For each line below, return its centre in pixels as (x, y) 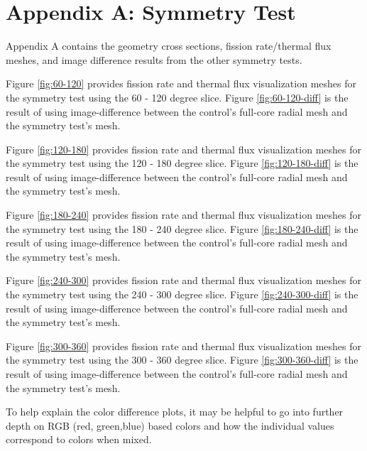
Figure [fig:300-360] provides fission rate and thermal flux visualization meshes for (183, 346)
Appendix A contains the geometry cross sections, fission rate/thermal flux (169, 46)
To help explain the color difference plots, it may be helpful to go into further (175, 412)
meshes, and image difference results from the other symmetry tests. (154, 59)
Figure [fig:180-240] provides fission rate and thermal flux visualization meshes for (183, 215)
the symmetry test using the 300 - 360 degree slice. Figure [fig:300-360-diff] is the (182, 360)
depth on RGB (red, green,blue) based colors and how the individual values (170, 425)
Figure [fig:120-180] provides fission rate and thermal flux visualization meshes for (183, 149)
